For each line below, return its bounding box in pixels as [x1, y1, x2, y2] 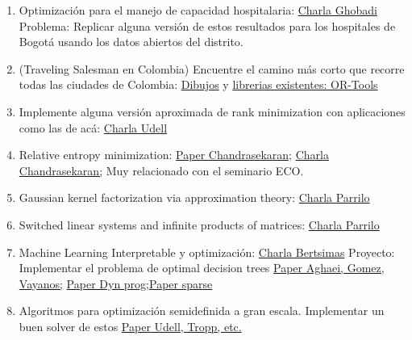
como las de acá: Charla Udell [19, 119, 168, 136]
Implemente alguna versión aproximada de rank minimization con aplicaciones [19, 103, 406, 120]
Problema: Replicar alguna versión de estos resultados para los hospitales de [19, 17, 396, 34]
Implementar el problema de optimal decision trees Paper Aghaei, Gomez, [19, 259, 385, 276]
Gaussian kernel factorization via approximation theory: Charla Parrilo [19, 189, 370, 206]
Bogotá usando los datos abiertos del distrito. [19, 33, 243, 50]
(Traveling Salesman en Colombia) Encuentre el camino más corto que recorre [19, 60, 405, 77]
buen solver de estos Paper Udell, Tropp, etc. [19, 317, 242, 334]
